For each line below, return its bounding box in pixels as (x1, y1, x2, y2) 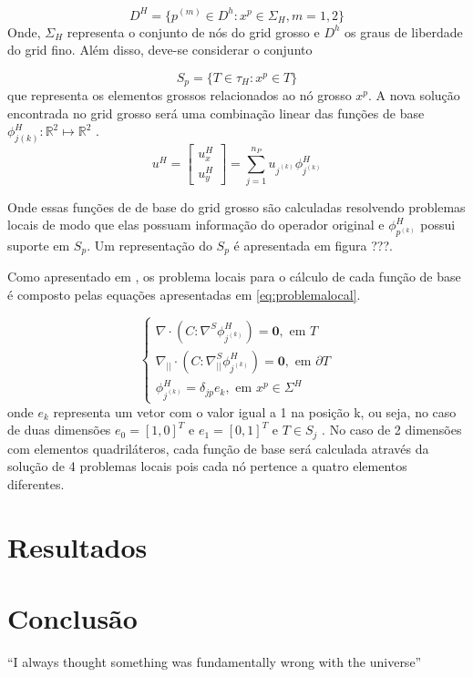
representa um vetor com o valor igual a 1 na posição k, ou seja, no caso (53, 402, 457, 421)
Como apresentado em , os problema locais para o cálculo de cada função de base (7, 267, 461, 286)
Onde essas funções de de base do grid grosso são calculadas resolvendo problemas (7, 197, 466, 216)
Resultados (7, 528, 148, 565)
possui (420, 215, 456, 234)
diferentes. (7, 474, 65, 493)
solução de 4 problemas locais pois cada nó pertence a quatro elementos (7, 456, 407, 476)
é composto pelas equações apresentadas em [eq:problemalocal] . (7, 285, 361, 304)
